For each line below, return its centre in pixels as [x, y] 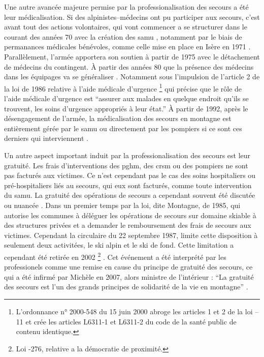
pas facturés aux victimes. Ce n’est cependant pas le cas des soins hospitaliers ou [130, 175]
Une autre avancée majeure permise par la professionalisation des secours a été [126, 7]
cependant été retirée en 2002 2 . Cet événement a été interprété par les [115, 256]
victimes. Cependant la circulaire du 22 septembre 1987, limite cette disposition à [131, 235]
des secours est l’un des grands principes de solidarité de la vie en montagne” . [126, 287]
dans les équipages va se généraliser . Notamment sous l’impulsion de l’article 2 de [132, 77]
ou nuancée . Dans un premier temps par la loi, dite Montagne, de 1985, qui [122, 205]
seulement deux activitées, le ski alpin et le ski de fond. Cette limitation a [119, 245]
